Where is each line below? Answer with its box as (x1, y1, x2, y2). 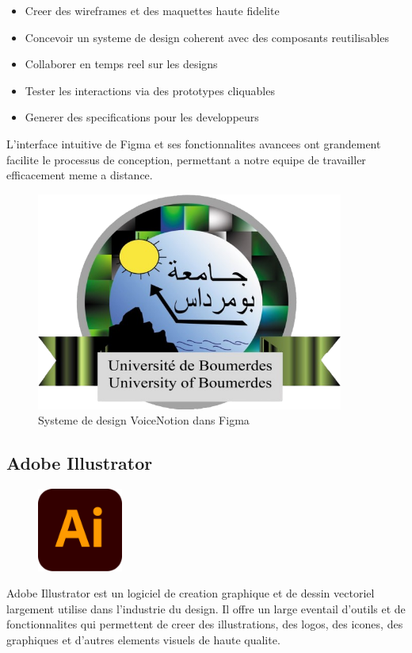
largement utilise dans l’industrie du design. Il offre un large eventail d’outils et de (6, 600, 406, 617)
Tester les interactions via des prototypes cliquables (25, 82, 275, 98)
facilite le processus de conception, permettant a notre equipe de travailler (6, 151, 366, 167)
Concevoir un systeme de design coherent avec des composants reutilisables (25, 29, 389, 45)
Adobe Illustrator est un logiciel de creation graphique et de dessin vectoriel (6, 585, 375, 601)
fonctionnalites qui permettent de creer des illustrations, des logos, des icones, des (6, 616, 403, 632)
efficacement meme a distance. (6, 167, 153, 183)
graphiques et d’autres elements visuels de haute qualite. (6, 631, 280, 647)
